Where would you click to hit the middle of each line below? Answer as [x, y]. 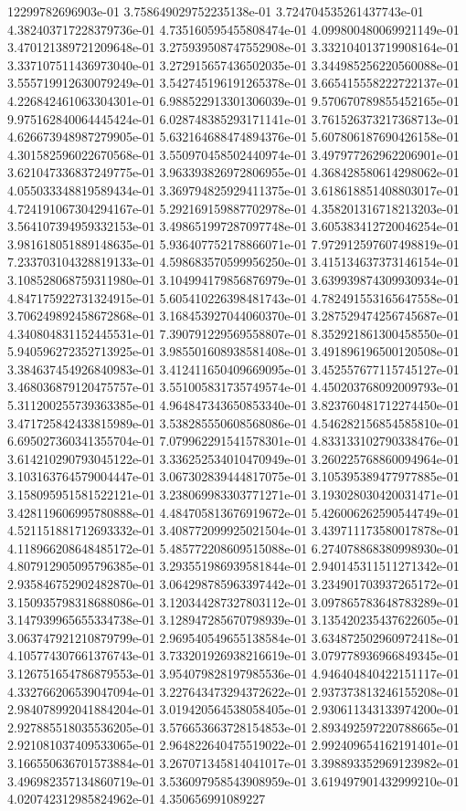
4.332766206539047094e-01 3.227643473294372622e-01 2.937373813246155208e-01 [233, 691]
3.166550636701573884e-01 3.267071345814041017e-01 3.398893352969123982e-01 [233, 762]
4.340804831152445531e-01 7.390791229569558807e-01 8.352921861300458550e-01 [233, 333]
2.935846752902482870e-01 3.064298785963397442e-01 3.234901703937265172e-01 [233, 584]
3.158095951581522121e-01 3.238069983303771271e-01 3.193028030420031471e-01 [233, 495]
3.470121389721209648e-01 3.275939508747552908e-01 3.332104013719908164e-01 [233, 47]
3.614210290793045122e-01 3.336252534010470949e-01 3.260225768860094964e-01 [233, 458]
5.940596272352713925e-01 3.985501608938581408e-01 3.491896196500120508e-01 [233, 351]
